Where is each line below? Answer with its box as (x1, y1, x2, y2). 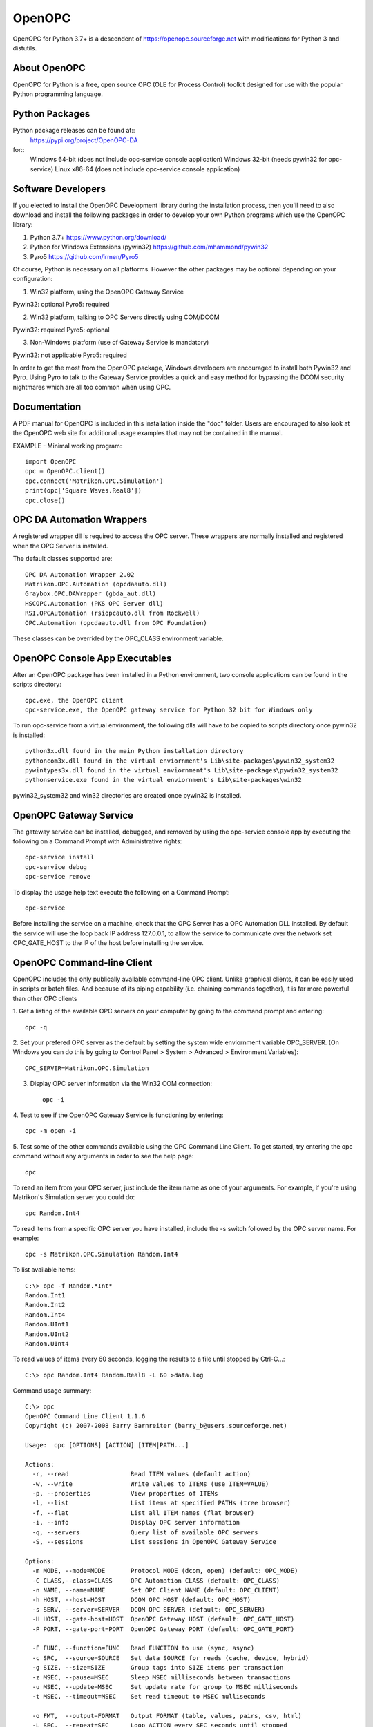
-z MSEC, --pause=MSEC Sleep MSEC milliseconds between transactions (32, 1673, 291, 1681)
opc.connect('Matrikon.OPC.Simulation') (25, 477, 164, 485)
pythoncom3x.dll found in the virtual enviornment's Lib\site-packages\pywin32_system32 (25, 756, 335, 765)
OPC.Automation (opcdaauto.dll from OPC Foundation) (25, 619, 207, 627)
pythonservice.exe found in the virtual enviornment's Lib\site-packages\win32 (25, 776, 302, 784)
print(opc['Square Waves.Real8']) (25, 487, 142, 495)
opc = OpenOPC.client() (25, 467, 106, 475)
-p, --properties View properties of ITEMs (32, 1489, 218, 1498)
